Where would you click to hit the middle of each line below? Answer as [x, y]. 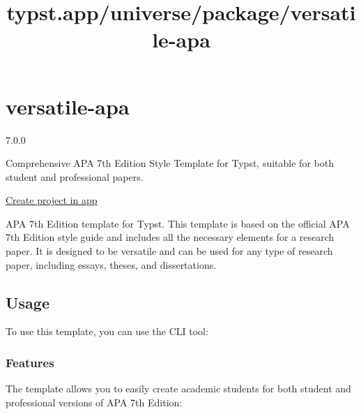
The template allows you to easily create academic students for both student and [178, 389]
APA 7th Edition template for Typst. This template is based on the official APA [178, 223]
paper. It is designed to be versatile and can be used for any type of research [169, 251]
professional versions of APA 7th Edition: [94, 402]
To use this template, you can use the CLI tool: [107, 331]
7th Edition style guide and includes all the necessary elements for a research [170, 237]
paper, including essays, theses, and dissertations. [111, 264]
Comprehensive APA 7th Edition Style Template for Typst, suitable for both [170, 163]
